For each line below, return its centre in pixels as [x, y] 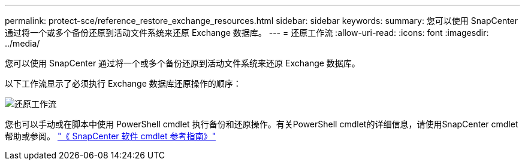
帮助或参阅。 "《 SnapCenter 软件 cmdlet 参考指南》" [110, 136]
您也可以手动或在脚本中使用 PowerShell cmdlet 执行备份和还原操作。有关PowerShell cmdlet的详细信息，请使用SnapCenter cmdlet [262, 124]
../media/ [22, 43]
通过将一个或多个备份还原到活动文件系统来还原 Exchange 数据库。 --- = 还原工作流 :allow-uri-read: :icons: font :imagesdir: [247, 33]
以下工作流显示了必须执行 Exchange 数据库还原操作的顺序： [123, 83]
